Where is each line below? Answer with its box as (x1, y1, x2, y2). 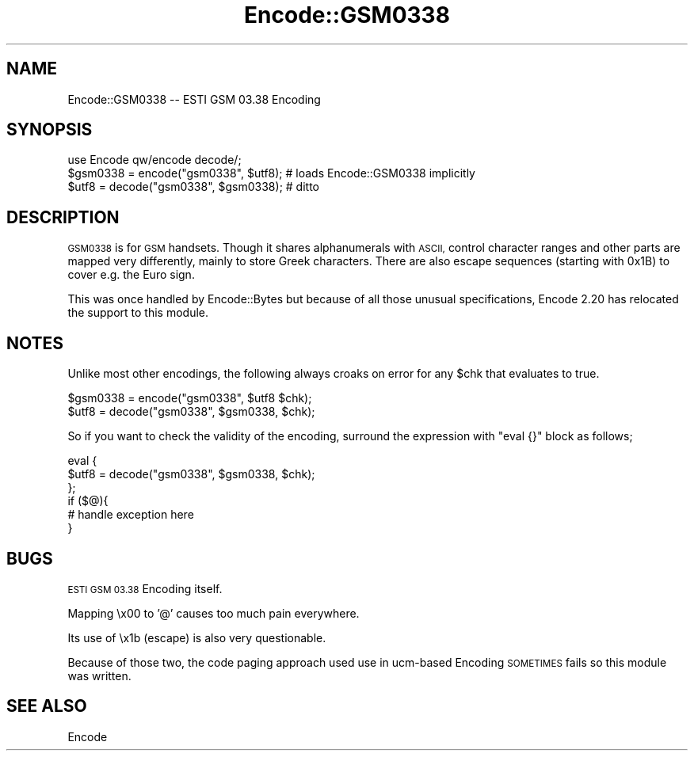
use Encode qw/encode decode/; (67, 153, 242, 167)
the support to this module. (67, 306, 209, 320)
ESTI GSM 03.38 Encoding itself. (67, 581, 223, 595)
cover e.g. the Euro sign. (67, 268, 195, 282)
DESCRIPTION (6, 207, 120, 227)
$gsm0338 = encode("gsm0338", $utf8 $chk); (67, 391, 312, 405)
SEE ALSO (6, 696, 87, 717)
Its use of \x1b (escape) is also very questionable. (67, 630, 326, 645)
